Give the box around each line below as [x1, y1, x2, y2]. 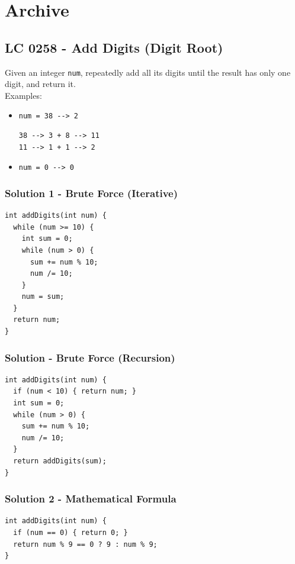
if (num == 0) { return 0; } [13, 528, 128, 537]
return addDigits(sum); [13, 457, 107, 466]
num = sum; [21, 292, 65, 301]
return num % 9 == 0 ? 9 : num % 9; [13, 540, 158, 549]
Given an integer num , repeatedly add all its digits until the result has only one [5, 66, 291, 78]
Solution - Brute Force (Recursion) [5, 350, 175, 365]
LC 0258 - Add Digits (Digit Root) [5, 38, 223, 56]
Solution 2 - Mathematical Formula [5, 491, 177, 506]
